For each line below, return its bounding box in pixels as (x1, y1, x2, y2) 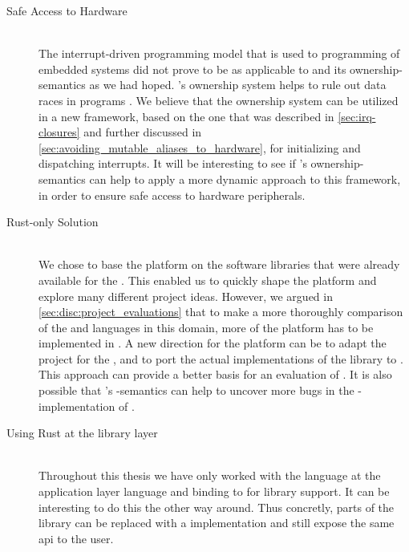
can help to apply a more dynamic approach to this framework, (89, 170, 401, 187)
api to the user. (38, 530, 114, 546)
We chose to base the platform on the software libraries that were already (38, 256, 400, 273)
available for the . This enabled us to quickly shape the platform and (38, 271, 377, 288)
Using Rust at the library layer (6, 424, 158, 441)
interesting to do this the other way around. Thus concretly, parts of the (38, 498, 395, 515)
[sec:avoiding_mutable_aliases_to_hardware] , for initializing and (38, 139, 361, 156)
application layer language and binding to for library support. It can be (38, 483, 390, 500)
